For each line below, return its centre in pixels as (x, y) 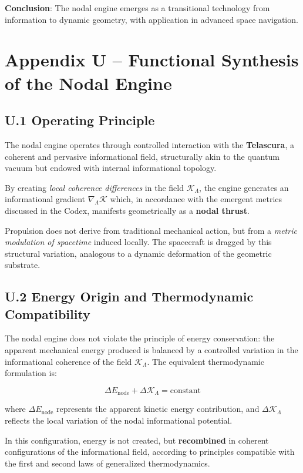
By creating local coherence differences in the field (94, 187)
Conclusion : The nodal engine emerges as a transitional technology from (137, 8)
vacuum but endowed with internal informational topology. (111, 168)
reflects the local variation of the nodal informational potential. (119, 420)
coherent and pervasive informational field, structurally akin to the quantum (142, 156)
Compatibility (48, 313)
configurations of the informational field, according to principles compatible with (150, 452)
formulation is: (31, 373)
